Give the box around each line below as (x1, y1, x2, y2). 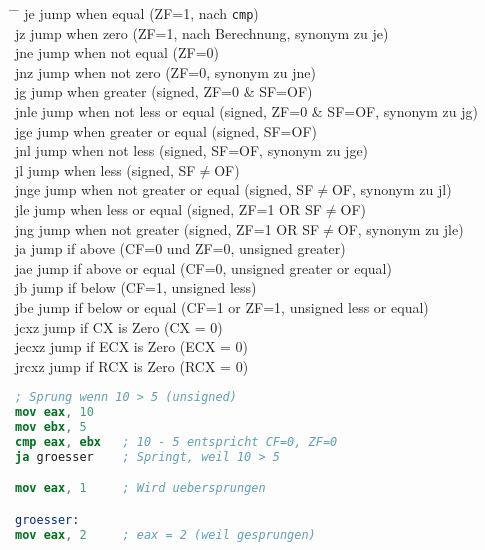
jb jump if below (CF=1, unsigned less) (15, 277, 257, 298)
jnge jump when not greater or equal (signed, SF (15, 179, 314, 200)
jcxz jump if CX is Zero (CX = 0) (15, 316, 223, 337)
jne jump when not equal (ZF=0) (15, 42, 219, 63)
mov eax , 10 (15, 405, 94, 420)
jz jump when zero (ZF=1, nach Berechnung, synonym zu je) (15, 22, 389, 43)
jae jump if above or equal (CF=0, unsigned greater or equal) (15, 257, 392, 278)
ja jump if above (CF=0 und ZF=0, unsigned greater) (15, 238, 346, 259)
